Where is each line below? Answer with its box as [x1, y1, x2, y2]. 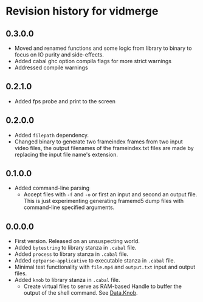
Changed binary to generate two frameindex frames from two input [14, 138, 183, 145]
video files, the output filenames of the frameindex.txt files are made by [14, 144, 194, 151]
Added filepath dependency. [14, 131, 89, 139]
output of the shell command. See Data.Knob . [23, 289, 138, 297]
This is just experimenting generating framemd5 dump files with [23, 197, 184, 205]
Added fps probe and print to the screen [14, 97, 116, 105]
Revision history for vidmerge [5, 4, 159, 18]
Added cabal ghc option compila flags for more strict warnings [14, 58, 171, 64]
